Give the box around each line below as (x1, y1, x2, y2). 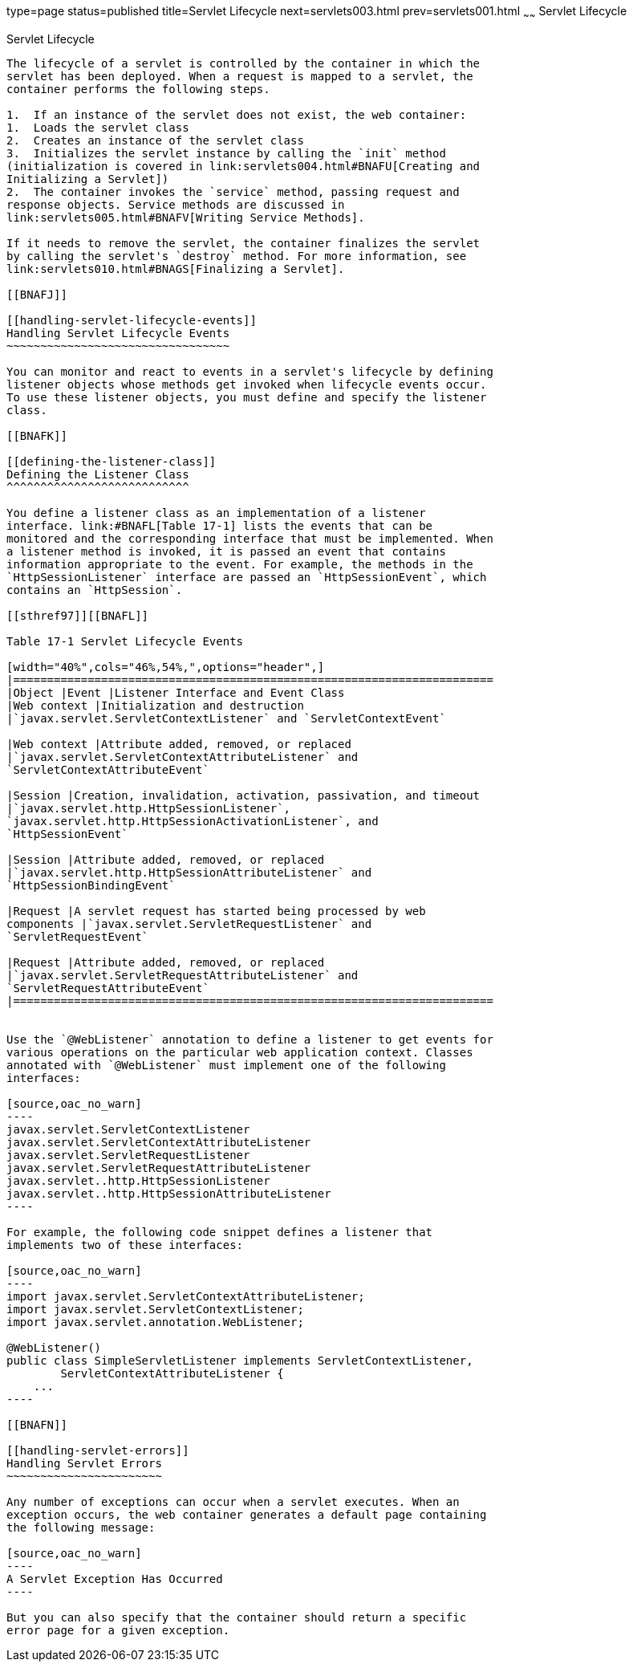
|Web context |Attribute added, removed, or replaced (6, 737, 351, 751)
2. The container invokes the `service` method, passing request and (6, 185, 460, 198)
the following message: (6, 1520, 156, 1534)
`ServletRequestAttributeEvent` (6, 981, 209, 995)
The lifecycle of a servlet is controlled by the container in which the (6, 56, 481, 70)
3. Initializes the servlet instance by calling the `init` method (6, 146, 446, 160)
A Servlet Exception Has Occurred (6, 1572, 223, 1585)
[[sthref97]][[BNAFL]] (6, 608, 149, 622)
